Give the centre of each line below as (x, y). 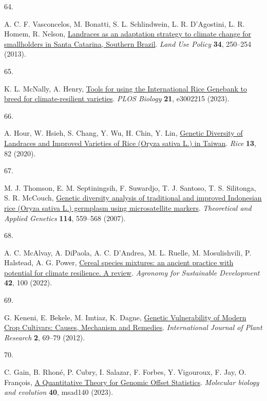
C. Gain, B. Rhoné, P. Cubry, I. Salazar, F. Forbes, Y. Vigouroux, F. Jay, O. (125, 372)
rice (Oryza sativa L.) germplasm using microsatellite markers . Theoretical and (128, 207)
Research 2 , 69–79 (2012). (45, 337)
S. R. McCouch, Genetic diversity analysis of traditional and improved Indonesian (133, 198)
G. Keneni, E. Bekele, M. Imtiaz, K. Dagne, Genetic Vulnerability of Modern (125, 317)
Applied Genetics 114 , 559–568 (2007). (65, 218)
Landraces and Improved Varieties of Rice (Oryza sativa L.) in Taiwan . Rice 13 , (130, 143)
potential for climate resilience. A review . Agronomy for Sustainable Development (132, 272)
